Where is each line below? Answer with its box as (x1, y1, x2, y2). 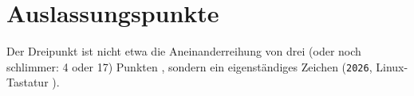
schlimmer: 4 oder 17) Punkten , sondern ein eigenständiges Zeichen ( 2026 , (6, 58, 373, 75)
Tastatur (6, 74, 49, 90)
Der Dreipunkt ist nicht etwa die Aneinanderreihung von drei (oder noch (6, 43, 361, 60)
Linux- (376, 58, 408, 75)
